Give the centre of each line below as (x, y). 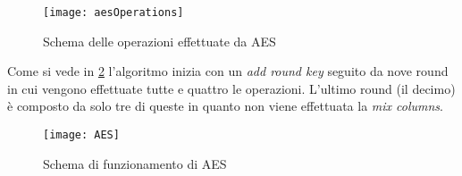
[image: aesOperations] (113, 13)
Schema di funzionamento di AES (135, 163)
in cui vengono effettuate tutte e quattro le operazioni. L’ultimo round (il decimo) (231, 88)
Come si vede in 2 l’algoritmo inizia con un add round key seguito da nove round (228, 71)
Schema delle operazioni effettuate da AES (160, 41)
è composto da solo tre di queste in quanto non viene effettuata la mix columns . (225, 106)
